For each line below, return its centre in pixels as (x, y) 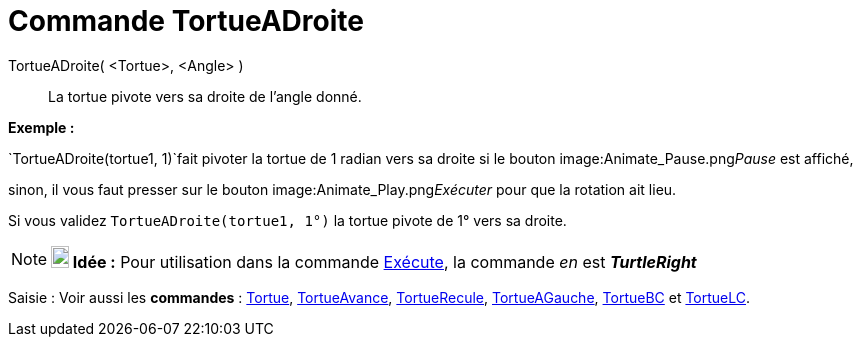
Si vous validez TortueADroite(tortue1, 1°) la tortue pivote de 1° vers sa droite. (287, 220)
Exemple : (41, 127)
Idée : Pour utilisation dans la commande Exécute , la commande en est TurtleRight (384, 261)
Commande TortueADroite (186, 21)
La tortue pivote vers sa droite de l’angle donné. (205, 96)
